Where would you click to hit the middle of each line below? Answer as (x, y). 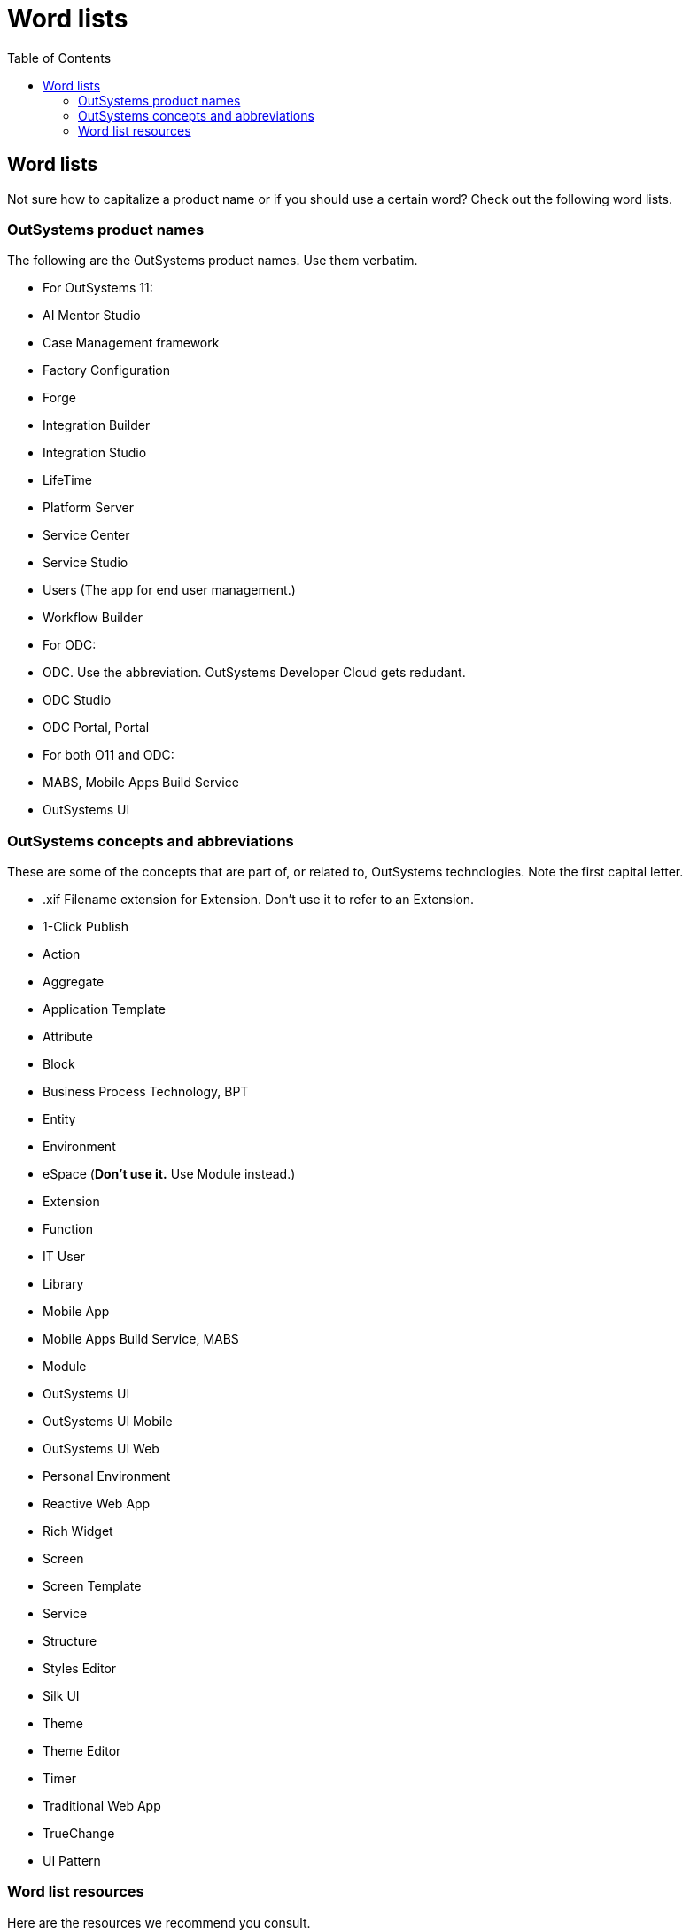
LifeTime (67, 480)
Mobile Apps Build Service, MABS (141, 1339)
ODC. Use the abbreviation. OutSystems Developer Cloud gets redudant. (254, 673)
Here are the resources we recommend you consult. (159, 1922)
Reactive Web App (97, 1504)
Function (68, 1229)
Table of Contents (59, 58)
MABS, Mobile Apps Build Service (141, 783)
